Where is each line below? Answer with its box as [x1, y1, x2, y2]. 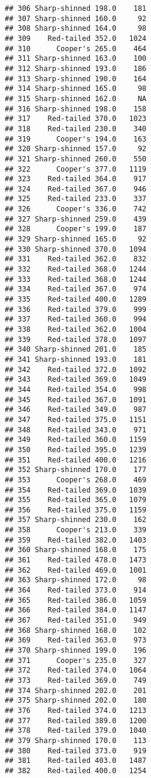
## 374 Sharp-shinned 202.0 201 [5, 686, 147, 695]
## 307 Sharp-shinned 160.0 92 [5, 14, 147, 23]
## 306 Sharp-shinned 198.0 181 [5, 4, 147, 13]
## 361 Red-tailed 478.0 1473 [5, 556, 147, 565]
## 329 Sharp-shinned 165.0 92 [5, 235, 147, 244]
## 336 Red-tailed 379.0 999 [5, 305, 147, 314]
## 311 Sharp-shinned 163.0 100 [5, 54, 147, 63]
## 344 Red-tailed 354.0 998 [5, 385, 147, 394]
